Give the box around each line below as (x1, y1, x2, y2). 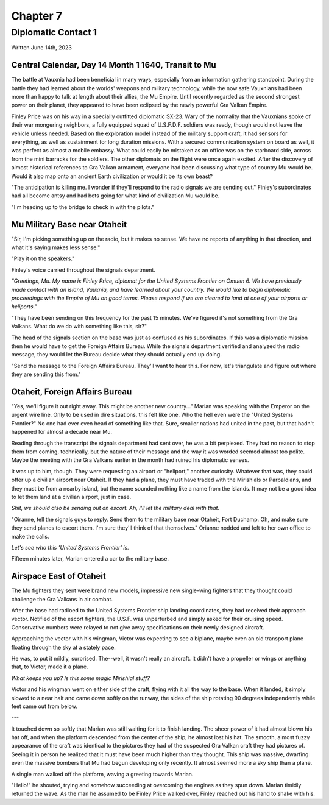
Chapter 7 (11, 9, 63, 23)
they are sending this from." (11, 371, 81, 378)
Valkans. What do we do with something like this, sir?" (11, 323, 147, 330)
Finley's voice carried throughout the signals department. (11, 266, 155, 274)
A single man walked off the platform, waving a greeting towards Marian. (11, 770, 194, 778)
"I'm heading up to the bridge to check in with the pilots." (11, 203, 155, 210)
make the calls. (11, 533, 49, 540)
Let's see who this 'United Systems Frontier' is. (11, 544, 129, 551)
